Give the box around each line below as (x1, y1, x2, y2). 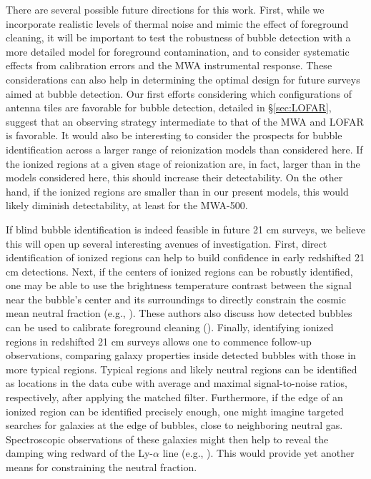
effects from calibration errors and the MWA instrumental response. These (6, 58, 332, 73)
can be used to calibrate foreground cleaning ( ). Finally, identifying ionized (6, 320, 334, 335)
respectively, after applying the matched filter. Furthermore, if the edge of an (6, 390, 343, 405)
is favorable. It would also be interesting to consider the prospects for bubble (6, 128, 342, 143)
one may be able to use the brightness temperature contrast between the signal (6, 278, 352, 293)
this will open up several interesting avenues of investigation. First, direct (6, 236, 327, 251)
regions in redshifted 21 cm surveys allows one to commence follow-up (6, 333, 312, 348)
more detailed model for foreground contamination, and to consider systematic (6, 44, 350, 59)
